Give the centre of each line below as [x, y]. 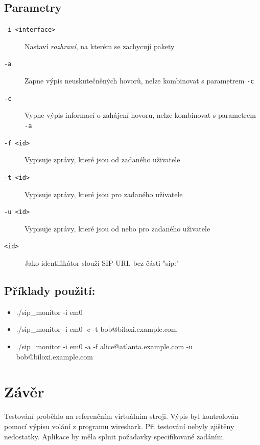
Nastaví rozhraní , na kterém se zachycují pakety [100, 46]
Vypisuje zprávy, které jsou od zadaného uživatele [102, 160]
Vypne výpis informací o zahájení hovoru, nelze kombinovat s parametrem [140, 115]
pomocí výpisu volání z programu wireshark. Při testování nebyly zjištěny [119, 426]
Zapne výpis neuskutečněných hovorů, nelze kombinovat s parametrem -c [139, 81]
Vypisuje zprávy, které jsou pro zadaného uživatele [104, 194]
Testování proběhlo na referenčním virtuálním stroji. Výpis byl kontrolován [122, 416]
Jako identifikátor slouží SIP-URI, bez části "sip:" [102, 263]
